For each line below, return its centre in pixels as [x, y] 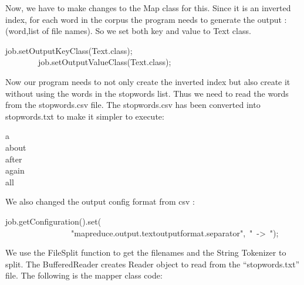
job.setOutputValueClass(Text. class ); [104, 62]
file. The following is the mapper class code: [84, 275]
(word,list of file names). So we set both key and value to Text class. [128, 31]
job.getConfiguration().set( [53, 221]
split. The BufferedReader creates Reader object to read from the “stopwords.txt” [153, 264]
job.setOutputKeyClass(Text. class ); [69, 50]
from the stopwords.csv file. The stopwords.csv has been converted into [133, 105]
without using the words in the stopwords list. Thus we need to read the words [147, 93]
